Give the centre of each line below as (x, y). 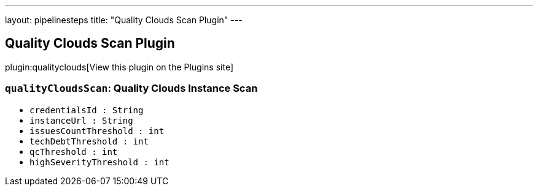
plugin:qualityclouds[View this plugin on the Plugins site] (119, 67)
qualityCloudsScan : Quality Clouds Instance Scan (131, 88)
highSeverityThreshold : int (99, 162)
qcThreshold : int (74, 152)
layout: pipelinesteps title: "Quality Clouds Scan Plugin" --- (124, 20)
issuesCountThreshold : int (97, 131)
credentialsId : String (87, 110)
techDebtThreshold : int (89, 141)
